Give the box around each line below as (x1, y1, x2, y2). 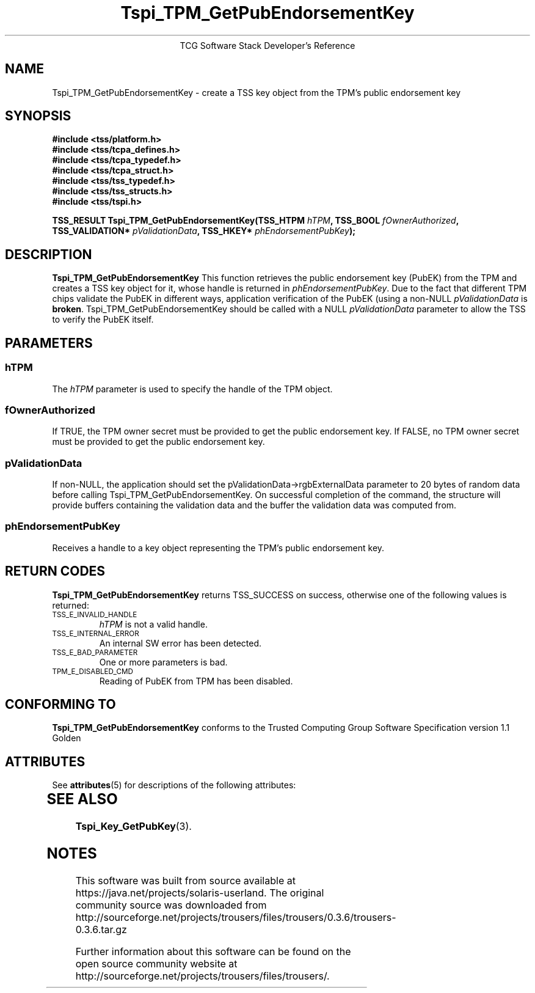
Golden (52, 733, 81, 744)
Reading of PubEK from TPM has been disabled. (99, 675, 293, 686)
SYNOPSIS (5, 108, 71, 124)
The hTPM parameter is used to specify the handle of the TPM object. (52, 383, 333, 394)
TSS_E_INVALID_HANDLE (52, 610, 137, 619)
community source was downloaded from (75, 899, 267, 911)
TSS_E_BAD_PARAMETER (52, 648, 138, 657)
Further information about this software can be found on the (75, 945, 351, 958)
